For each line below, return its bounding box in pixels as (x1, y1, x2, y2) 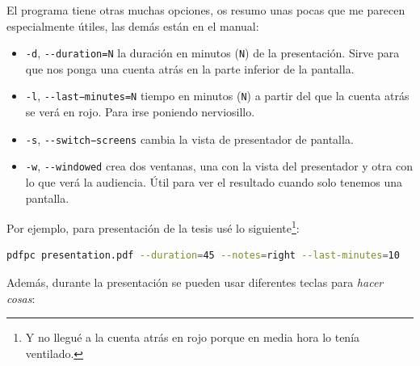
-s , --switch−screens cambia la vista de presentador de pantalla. (25, 130, 354, 147)
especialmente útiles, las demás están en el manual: (6, 17, 259, 34)
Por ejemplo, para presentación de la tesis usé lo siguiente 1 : (6, 217, 300, 236)
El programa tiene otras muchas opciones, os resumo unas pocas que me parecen (6, 2, 405, 18)
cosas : (6, 289, 36, 306)
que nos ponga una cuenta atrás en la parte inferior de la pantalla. (25, 60, 355, 77)
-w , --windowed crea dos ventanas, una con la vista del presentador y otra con (25, 158, 413, 175)
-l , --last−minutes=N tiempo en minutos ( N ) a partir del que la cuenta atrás (25, 87, 409, 104)
